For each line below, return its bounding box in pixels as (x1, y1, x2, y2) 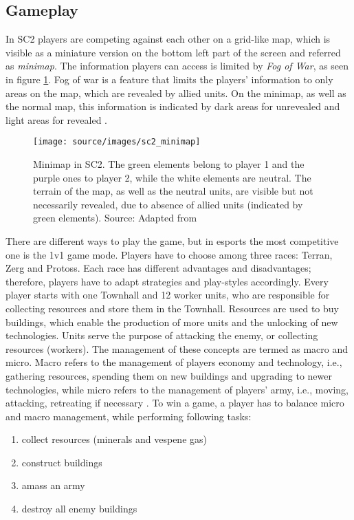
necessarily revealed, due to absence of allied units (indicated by (33, 197, 303, 211)
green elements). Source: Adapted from (33, 210, 197, 225)
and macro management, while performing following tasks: (5, 409, 252, 423)
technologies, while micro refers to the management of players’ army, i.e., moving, (5, 382, 349, 396)
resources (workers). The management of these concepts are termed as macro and (5, 341, 349, 356)
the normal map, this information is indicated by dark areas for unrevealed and (5, 99, 340, 113)
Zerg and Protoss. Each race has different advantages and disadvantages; (5, 261, 311, 275)
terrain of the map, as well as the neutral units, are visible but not (33, 184, 313, 198)
